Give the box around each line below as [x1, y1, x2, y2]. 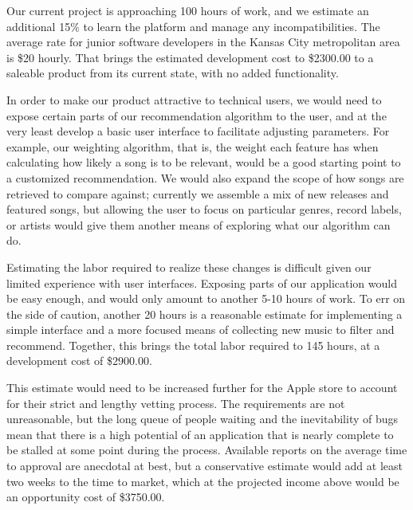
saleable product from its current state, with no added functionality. [6, 65, 339, 81]
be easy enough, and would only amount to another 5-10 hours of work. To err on [6, 290, 406, 307]
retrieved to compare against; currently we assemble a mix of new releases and [6, 185, 389, 202]
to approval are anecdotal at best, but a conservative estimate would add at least [6, 457, 403, 474]
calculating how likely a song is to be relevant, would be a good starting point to [6, 154, 401, 171]
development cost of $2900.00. [6, 352, 152, 369]
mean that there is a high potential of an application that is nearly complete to [6, 426, 394, 442]
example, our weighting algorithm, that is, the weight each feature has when [6, 138, 379, 155]
